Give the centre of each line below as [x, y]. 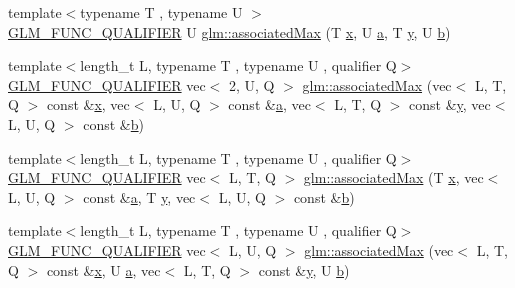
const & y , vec [450, 104]
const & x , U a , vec [103, 269]
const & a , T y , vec [139, 196]
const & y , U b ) [304, 269]
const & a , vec [269, 104]
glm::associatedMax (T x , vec [393, 177]
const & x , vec [88, 104]
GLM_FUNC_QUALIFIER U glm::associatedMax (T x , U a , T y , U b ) [229, 31]
